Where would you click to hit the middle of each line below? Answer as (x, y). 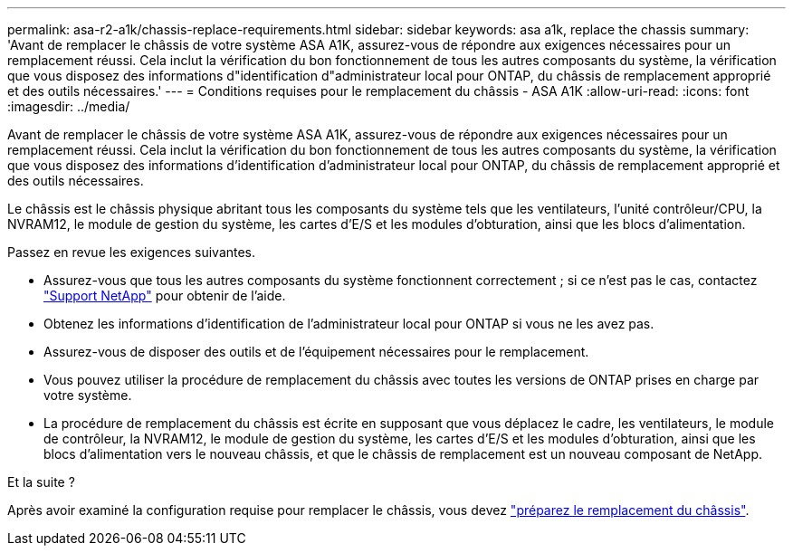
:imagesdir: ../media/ (69, 106)
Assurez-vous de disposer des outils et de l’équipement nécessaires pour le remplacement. (316, 352)
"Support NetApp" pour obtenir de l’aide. (165, 296)
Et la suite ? (41, 482)
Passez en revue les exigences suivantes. (132, 252)
